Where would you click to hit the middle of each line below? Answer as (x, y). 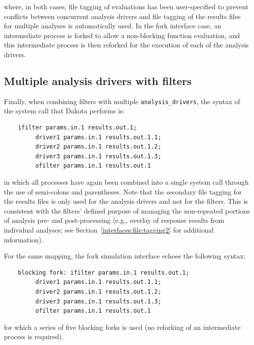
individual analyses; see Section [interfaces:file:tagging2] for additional (109, 229)
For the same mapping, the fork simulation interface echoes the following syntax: (125, 256)
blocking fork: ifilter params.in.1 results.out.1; (104, 272)
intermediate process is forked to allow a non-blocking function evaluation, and (122, 35)
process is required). (34, 336)
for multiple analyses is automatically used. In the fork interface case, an (113, 26)
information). (24, 239)
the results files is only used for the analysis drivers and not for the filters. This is (126, 201)
